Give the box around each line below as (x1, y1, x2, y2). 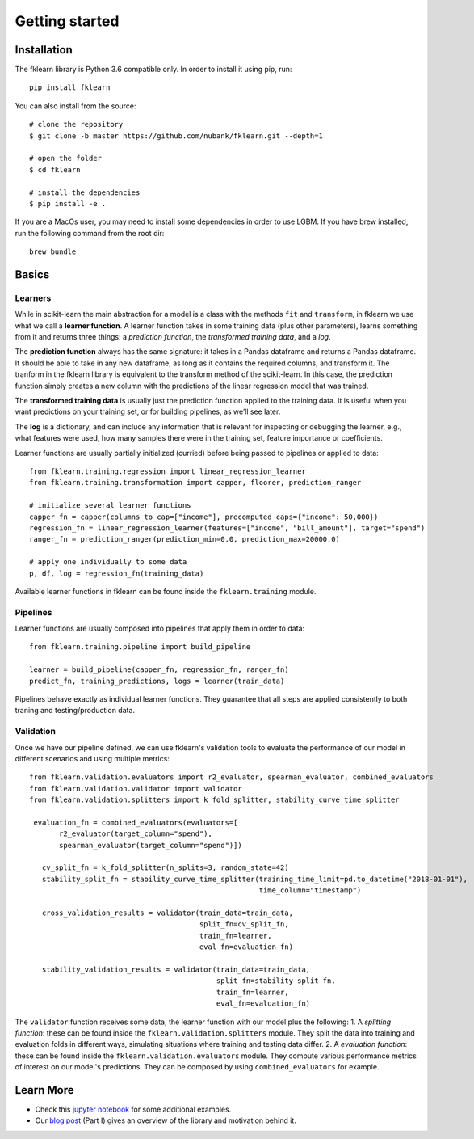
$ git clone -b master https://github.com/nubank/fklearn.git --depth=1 (29, 131, 323, 141)
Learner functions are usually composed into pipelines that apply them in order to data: (15, 623, 305, 634)
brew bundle (29, 247, 77, 256)
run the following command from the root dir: (15, 228, 165, 238)
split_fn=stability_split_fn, (216, 977, 336, 985)
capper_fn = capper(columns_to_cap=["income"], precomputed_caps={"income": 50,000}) (29, 512, 379, 521)
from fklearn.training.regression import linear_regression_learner (29, 466, 306, 476)
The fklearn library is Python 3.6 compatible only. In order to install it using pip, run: (15, 65, 292, 74)
